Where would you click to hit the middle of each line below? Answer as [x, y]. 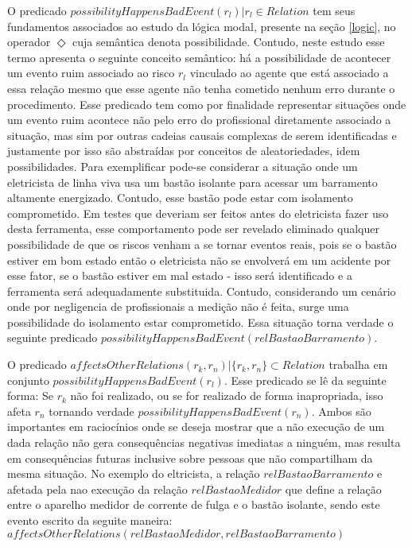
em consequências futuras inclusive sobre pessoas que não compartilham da [190, 458]
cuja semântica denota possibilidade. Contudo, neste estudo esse [229, 42]
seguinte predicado [52, 338]
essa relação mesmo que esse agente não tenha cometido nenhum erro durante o [201, 88]
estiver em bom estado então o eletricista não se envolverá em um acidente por [199, 260]
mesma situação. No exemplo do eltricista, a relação [134, 473]
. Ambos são [341, 411]
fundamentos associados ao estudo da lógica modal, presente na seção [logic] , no [202, 26]
